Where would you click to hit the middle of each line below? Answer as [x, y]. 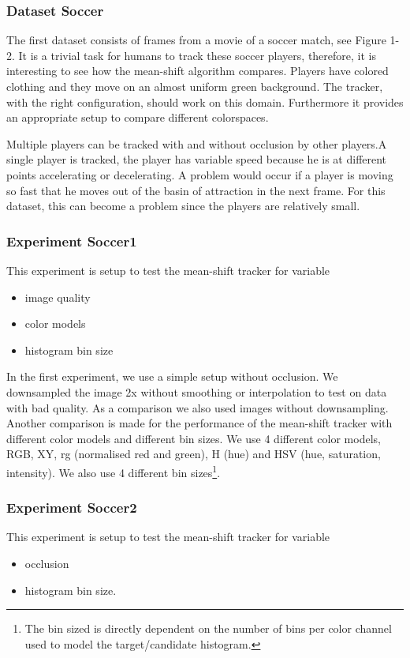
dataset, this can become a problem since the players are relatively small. [183, 206]
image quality [58, 297]
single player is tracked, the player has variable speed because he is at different [197, 159]
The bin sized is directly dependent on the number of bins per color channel [208, 628]
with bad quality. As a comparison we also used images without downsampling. [198, 407]
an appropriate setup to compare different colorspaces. [138, 117]
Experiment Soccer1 [72, 241]
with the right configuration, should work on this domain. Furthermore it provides [205, 102]
